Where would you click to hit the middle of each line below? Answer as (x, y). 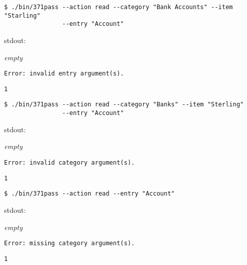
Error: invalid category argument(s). (69, 162)
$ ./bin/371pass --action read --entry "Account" (90, 194)
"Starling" (22, 15)
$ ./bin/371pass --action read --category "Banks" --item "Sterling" (124, 105)
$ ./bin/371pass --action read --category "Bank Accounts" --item (119, 7)
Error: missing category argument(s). (69, 243)
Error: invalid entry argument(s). (64, 74)
